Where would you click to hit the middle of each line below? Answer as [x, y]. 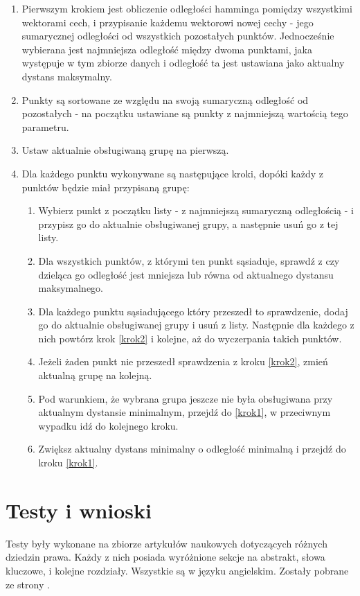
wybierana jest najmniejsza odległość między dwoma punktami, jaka [167, 49]
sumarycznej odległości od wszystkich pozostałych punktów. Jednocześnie [178, 36]
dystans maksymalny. [67, 76]
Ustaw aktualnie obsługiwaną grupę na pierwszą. [125, 150]
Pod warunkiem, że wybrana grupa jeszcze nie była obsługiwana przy [186, 398]
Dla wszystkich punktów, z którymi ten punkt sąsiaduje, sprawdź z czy [189, 260]
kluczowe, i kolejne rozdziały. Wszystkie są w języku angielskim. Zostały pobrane [177, 570]
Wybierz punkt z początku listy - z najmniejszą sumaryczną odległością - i [196, 210]
